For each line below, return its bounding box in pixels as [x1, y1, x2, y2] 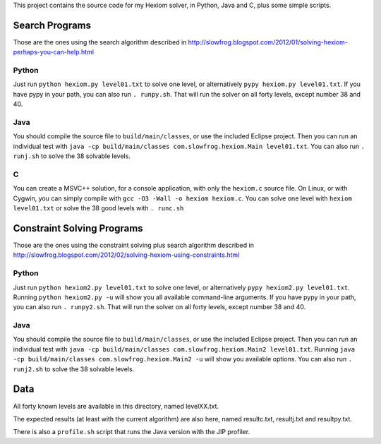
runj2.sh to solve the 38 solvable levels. [13, 364, 135, 373]
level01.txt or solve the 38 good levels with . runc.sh [13, 204, 184, 212]
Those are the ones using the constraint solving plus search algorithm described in [13, 241, 254, 249]
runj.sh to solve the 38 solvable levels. [13, 152, 131, 160]
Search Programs [13, 19, 92, 31]
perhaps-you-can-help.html [13, 48, 95, 56]
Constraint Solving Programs [13, 222, 144, 234]
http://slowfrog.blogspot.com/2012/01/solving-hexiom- [188, 37, 349, 46]
